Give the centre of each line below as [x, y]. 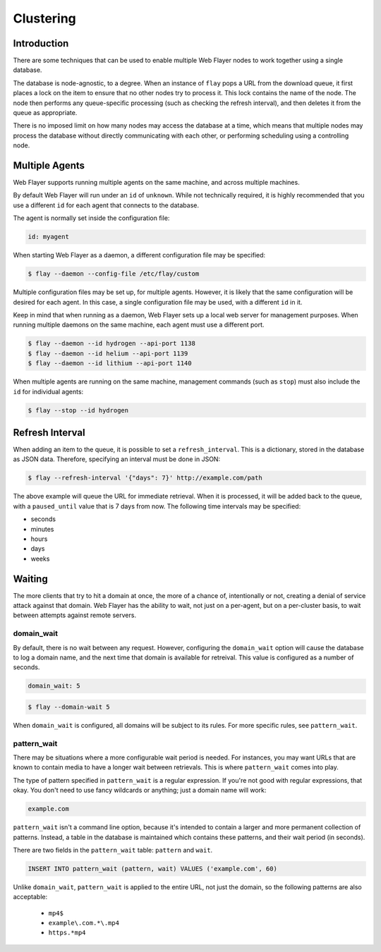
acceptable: [30, 897]
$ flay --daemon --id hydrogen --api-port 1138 [111, 343]
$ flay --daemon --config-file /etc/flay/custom [114, 274]
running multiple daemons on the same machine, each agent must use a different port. [139, 325]
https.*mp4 [67, 933]
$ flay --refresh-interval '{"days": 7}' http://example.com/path [145, 478]
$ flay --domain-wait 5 [69, 707]
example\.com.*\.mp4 [84, 923]
